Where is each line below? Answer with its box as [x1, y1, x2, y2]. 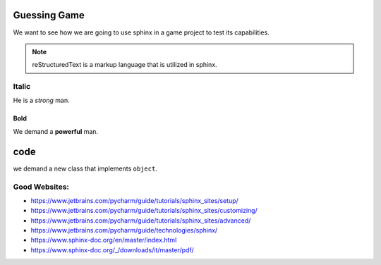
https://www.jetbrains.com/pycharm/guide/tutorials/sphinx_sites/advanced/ [30, 216, 251, 225]
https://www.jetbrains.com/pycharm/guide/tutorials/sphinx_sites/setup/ [30, 196, 239, 204]
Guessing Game [13, 9, 85, 21]
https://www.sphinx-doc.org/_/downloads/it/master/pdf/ [30, 245, 194, 254]
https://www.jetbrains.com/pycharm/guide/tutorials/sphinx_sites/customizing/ [30, 207, 258, 215]
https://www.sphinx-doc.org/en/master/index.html [30, 236, 177, 245]
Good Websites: [13, 182, 70, 192]
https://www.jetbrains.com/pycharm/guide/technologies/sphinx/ [30, 226, 218, 235]
